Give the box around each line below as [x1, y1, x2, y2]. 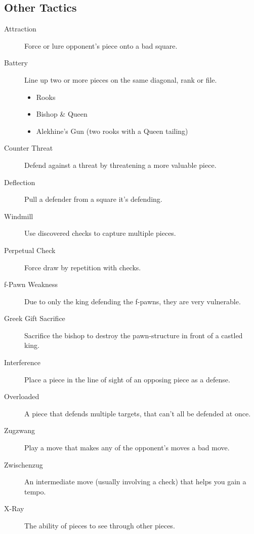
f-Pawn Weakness [4, 279, 58, 290]
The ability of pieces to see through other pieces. [24, 520, 175, 531]
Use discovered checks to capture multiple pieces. [24, 228, 176, 238]
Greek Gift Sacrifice [4, 313, 65, 324]
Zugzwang [4, 425, 35, 436]
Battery [4, 57, 28, 68]
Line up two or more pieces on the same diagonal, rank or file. [24, 74, 217, 85]
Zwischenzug [4, 459, 43, 470]
